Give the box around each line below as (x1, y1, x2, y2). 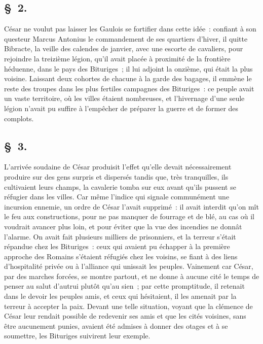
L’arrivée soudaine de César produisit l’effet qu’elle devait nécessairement (4, 161, 232, 172)
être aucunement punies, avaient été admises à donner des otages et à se (4, 320, 228, 331)
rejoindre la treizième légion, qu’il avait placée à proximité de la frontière (4, 53, 231, 63)
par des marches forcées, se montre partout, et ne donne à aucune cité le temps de (4, 270, 259, 281)
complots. (4, 113, 34, 123)
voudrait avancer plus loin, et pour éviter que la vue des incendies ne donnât (4, 221, 242, 231)
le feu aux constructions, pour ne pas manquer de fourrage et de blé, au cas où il (4, 211, 255, 222)
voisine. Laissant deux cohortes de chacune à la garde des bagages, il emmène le (4, 73, 252, 84)
